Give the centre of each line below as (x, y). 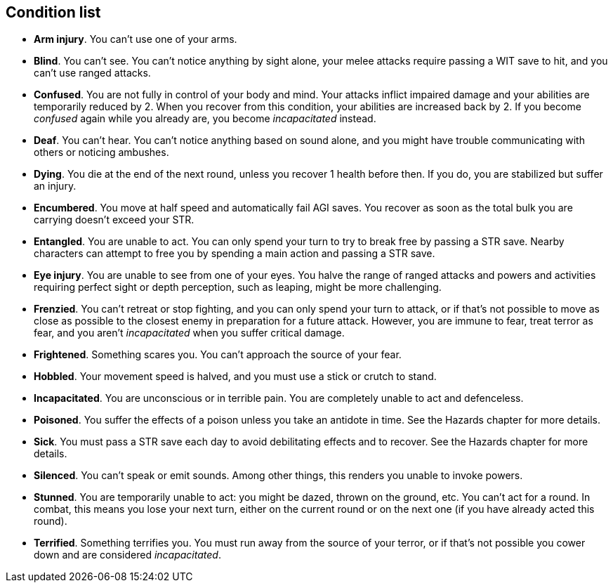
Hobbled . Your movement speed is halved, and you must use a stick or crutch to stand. (235, 377)
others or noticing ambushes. (101, 152)
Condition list (53, 12)
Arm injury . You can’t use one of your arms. (136, 39)
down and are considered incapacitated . (127, 555)
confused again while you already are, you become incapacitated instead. (205, 119)
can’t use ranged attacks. (92, 73)
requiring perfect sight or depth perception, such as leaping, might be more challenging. (238, 287)
